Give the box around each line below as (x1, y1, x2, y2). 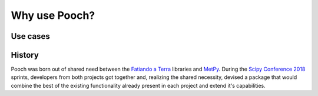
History (11, 50, 39, 60)
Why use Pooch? (11, 9, 95, 22)
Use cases (11, 31, 50, 41)
